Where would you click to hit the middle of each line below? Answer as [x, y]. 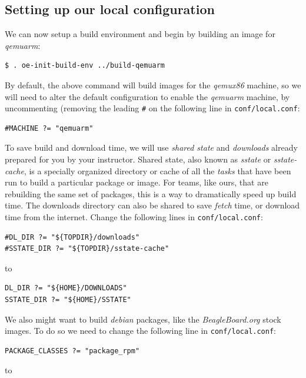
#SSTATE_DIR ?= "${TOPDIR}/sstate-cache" [87, 249]
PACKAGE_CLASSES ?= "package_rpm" [72, 351]
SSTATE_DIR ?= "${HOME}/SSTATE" [68, 300]
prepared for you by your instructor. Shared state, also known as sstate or [138, 159]
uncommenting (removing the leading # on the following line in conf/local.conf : [152, 108]
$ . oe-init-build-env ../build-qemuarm [85, 66]
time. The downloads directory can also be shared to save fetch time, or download [152, 205]
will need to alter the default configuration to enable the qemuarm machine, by [147, 96]
